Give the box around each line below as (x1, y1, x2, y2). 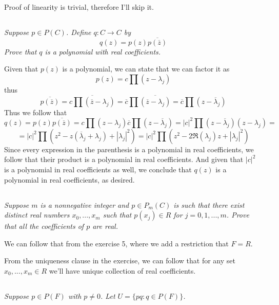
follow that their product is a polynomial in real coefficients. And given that (4, 154, 244, 165)
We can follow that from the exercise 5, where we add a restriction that (4, 238, 229, 248)
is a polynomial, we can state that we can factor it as (62, 63, 230, 74)
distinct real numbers (4, 209, 70, 220)
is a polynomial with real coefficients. (45, 46, 161, 57)
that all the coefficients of (4, 221, 84, 231)
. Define (66, 26, 91, 37)
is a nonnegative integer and (40, 199, 129, 210)
